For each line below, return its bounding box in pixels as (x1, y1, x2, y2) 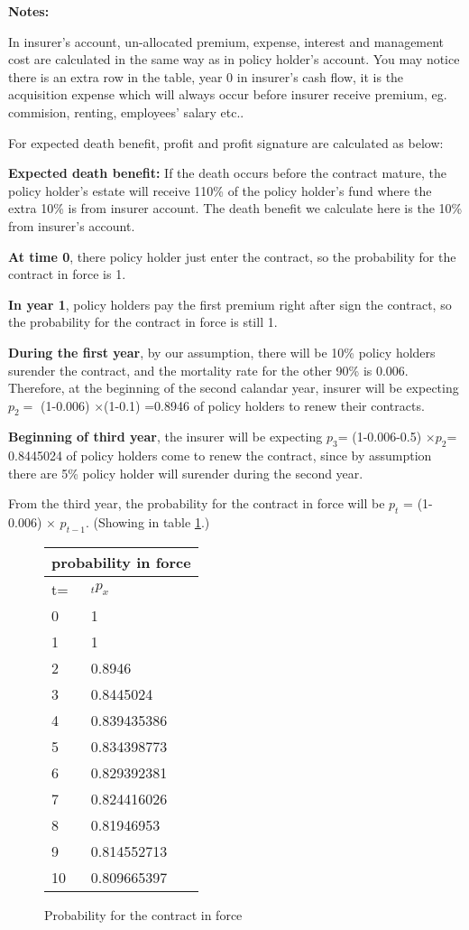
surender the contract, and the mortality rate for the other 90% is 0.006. (8, 360, 409, 379)
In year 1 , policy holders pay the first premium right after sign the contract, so (8, 294, 452, 313)
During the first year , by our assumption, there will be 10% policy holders (8, 342, 436, 361)
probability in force (51, 552, 191, 573)
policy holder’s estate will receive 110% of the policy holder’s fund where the (8, 181, 432, 200)
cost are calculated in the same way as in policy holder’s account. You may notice (8, 50, 460, 69)
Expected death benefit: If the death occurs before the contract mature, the (8, 163, 446, 182)
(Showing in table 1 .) (93, 513, 210, 532)
